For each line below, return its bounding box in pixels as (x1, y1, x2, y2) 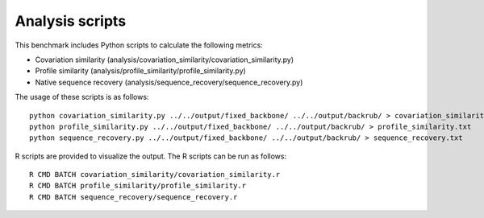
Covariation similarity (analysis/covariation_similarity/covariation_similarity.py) (35, 55, 294, 64)
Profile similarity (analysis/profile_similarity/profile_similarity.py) (35, 66, 246, 76)
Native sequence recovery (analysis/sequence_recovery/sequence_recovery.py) (35, 77, 303, 87)
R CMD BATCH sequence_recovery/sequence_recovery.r (29, 192, 238, 201)
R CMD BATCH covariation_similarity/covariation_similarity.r (29, 170, 281, 179)
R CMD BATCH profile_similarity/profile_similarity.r (29, 181, 246, 191)
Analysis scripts (15, 12, 127, 30)
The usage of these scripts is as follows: (15, 93, 149, 102)
